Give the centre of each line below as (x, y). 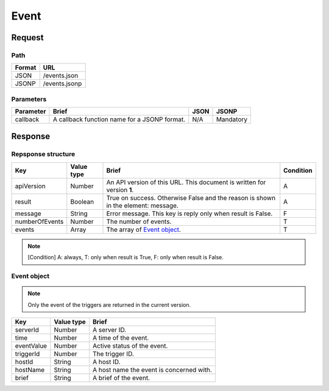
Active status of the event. (130, 346)
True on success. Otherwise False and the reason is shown (191, 198)
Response (31, 136)
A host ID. (107, 362)
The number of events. (139, 221)
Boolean (82, 201)
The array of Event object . (143, 229)
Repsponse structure (43, 154)
